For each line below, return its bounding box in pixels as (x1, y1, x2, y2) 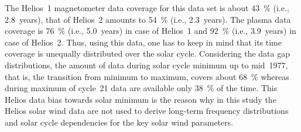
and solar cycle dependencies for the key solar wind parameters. (5, 116, 234, 128)
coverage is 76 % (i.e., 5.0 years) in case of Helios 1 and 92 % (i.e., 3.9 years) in (5, 25, 296, 37)
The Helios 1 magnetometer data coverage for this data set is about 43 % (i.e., (5, 2, 289, 13)
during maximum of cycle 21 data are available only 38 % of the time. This (5, 82, 278, 94)
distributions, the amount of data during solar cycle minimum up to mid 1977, (5, 58, 288, 71)
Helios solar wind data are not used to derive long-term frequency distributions (5, 105, 289, 117)
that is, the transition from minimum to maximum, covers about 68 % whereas (5, 70, 289, 82)
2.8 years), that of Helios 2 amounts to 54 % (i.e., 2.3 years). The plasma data (5, 13, 291, 25)
